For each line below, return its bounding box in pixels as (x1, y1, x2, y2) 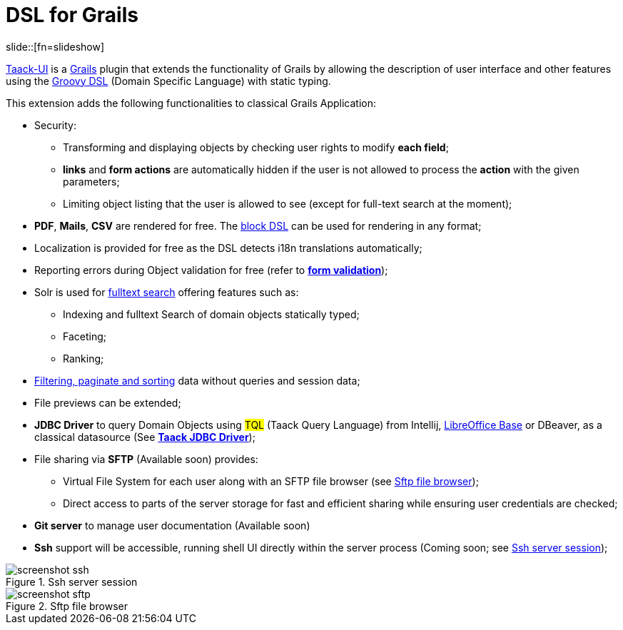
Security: (34, 118, 76, 131)
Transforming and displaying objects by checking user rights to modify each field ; (63, 141, 449, 153)
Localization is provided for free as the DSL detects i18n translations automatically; (34, 241, 422, 254)
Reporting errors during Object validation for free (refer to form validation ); (34, 263, 388, 276)
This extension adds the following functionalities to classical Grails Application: (6, 96, 377, 109)
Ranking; (63, 352, 104, 365)
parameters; (63, 175, 120, 188)
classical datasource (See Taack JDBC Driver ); (34, 430, 255, 443)
